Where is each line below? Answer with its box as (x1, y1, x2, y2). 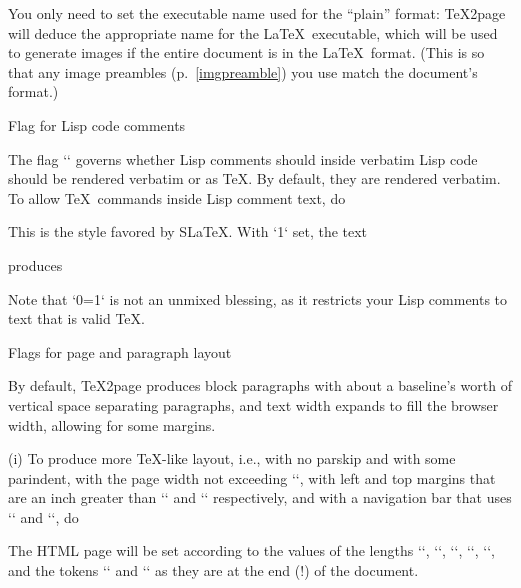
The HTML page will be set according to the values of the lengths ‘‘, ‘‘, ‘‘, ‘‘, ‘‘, (8, 540, 495, 561)
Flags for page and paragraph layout (8, 341, 232, 362)
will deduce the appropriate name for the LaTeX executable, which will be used (8, 22, 498, 43)
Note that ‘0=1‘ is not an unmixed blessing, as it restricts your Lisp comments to (8, 288, 508, 309)
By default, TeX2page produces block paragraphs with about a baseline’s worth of (8, 375, 512, 396)
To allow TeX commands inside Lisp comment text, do (8, 187, 346, 208)
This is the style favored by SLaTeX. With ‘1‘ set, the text (8, 221, 368, 242)
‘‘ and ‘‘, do (8, 506, 79, 527)
